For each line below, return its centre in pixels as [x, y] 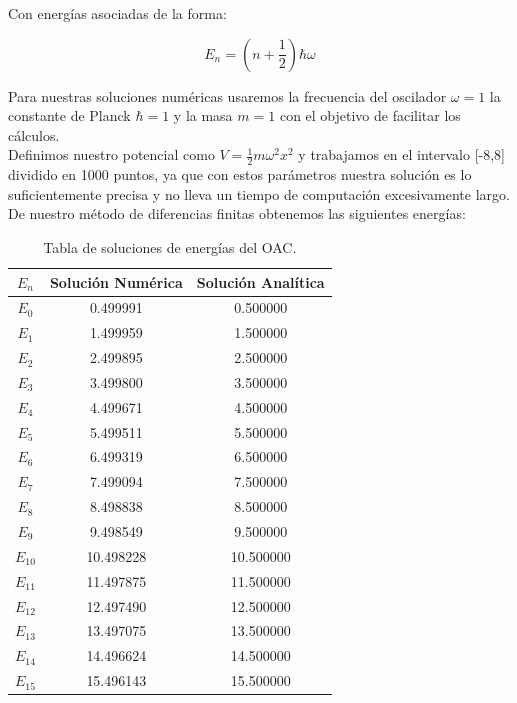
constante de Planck [69, 115]
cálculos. [34, 134]
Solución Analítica [260, 281]
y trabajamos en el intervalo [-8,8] [402, 154]
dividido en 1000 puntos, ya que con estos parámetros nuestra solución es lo [240, 174]
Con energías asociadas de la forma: [117, 13]
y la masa [203, 115]
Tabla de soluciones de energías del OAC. [170, 246]
